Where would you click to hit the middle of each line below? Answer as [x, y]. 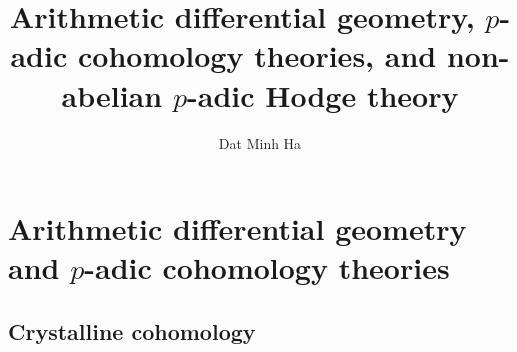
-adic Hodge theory [323, 94]
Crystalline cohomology [132, 330]
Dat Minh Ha [260, 142]
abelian [112, 94]
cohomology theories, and [257, 55]
